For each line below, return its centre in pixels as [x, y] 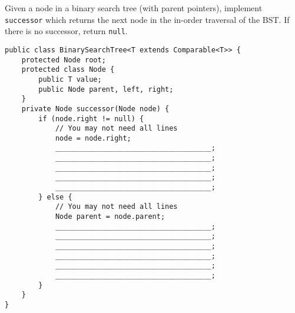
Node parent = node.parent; [110, 217]
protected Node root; [64, 60]
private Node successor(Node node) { [95, 109]
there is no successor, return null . [66, 31]
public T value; [70, 79]
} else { [55, 197]
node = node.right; [93, 138]
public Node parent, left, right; [106, 89]
